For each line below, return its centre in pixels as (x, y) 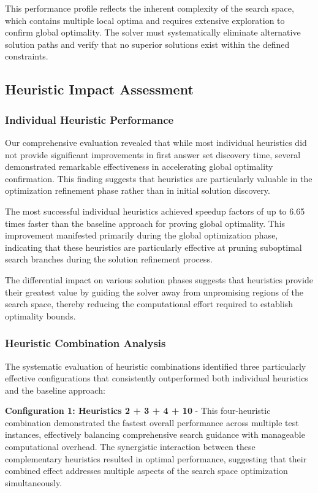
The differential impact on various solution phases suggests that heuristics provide (159, 279)
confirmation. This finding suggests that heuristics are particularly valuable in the (159, 178)
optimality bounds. (40, 315)
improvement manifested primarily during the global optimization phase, (142, 235)
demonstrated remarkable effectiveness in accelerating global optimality (139, 166)
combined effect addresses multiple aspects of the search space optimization (146, 471)
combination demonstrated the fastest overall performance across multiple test (152, 422)
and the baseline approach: (55, 390)
